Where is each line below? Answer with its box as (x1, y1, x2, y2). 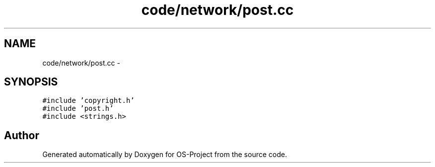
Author (4, 129, 39, 142)
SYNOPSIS (4, 76, 58, 88)
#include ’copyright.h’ (42, 96, 135, 105)
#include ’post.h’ (42, 104, 114, 113)
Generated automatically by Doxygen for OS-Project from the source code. (42, 150, 287, 159)
